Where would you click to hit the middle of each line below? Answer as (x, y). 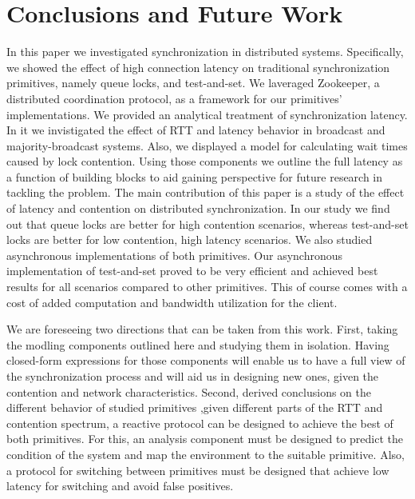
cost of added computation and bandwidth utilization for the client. (172, 302)
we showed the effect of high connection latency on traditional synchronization (198, 67)
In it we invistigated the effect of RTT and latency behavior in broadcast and (196, 130)
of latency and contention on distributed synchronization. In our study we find (198, 208)
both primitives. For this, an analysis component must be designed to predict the (205, 439)
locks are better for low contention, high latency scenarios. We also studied (190, 240)
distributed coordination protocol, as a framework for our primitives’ (174, 98)
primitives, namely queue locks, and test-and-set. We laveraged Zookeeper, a (193, 83)
